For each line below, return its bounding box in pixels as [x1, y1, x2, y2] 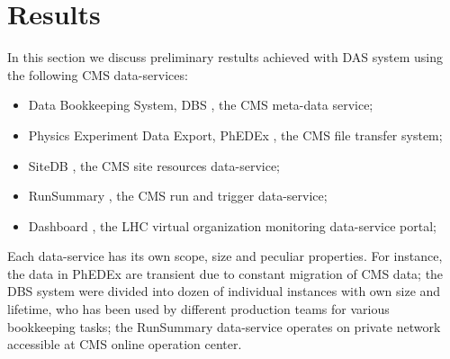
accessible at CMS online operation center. [7, 335, 242, 354]
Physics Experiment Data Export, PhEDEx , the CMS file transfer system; [28, 125, 443, 144]
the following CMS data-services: [7, 65, 188, 84]
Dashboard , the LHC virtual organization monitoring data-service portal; [28, 216, 436, 235]
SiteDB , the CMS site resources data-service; [28, 156, 281, 175]
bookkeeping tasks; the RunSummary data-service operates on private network [7, 317, 441, 336]
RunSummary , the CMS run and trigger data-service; [28, 186, 328, 205]
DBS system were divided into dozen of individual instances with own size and [7, 282, 441, 301]
